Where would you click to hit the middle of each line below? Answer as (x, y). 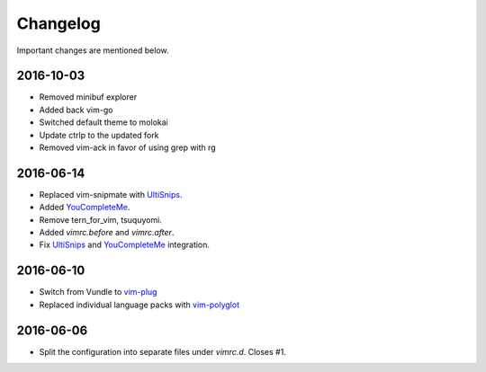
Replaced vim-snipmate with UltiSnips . (111, 194)
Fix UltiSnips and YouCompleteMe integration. (125, 245)
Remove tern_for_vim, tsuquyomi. (100, 219)
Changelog (58, 23)
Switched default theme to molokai (103, 122)
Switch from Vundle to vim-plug (98, 292)
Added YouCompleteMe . (85, 208)
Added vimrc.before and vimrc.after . (107, 233)
